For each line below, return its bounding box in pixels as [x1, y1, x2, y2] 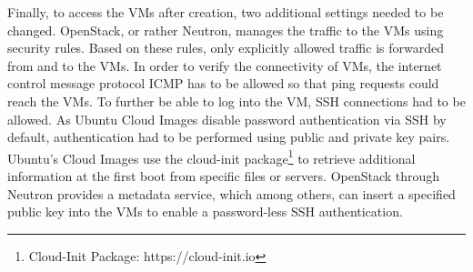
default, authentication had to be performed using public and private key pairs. [7, 127, 450, 146]
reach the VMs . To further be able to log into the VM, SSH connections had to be [7, 91, 466, 110]
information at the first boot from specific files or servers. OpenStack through [7, 166, 440, 185]
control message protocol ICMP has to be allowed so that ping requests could [7, 74, 439, 93]
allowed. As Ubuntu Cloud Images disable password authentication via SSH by [7, 109, 447, 128]
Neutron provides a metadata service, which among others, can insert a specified [7, 184, 456, 203]
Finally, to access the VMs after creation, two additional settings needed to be [7, 3, 444, 21]
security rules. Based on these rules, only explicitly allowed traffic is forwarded [7, 38, 444, 57]
